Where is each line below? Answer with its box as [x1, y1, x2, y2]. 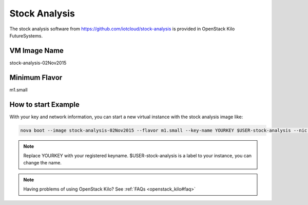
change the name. [23, 160, 62, 166]
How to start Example [9, 100, 80, 109]
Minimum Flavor [9, 73, 63, 82]
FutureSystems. [9, 32, 43, 39]
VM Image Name [9, 46, 64, 55]
